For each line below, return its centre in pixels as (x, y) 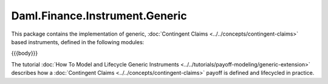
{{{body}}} (25, 53)
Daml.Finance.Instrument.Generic (99, 16)
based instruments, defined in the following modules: (78, 42)
